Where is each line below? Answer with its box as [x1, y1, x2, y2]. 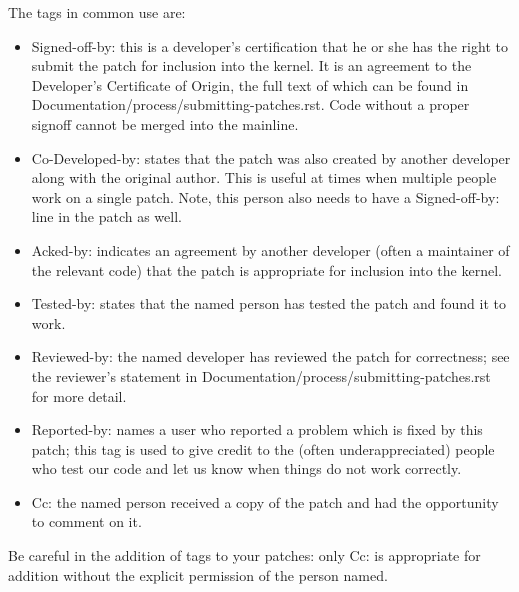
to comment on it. [31, 511, 142, 532]
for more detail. [31, 385, 127, 406]
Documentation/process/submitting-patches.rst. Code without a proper [31, 94, 470, 115]
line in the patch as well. [31, 206, 182, 227]
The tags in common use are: [8, 2, 186, 22]
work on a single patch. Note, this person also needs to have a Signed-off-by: [31, 186, 500, 207]
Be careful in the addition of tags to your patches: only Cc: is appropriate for [8, 545, 481, 566]
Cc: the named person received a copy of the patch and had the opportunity [31, 491, 499, 512]
